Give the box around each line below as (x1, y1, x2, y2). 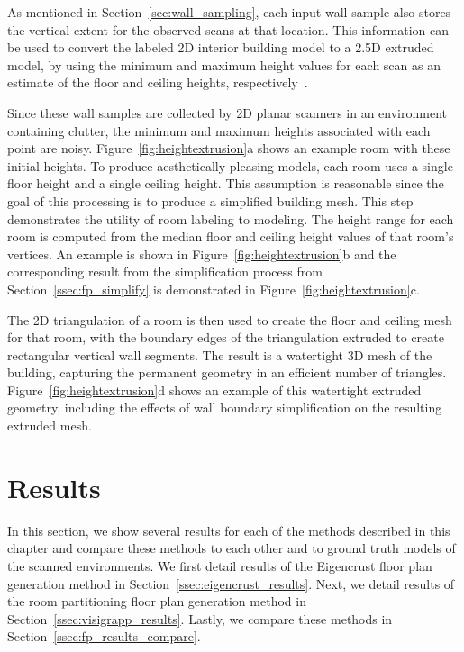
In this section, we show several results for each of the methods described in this (7, 521, 450, 539)
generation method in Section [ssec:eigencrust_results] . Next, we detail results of (7, 574, 455, 593)
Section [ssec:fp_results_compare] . (7, 627, 201, 646)
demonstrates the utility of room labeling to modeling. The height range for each (7, 209, 454, 228)
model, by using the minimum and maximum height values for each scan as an (7, 55, 441, 74)
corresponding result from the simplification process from (7, 262, 323, 281)
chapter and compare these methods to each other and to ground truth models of (7, 539, 456, 557)
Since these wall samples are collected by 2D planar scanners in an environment (7, 103, 447, 122)
